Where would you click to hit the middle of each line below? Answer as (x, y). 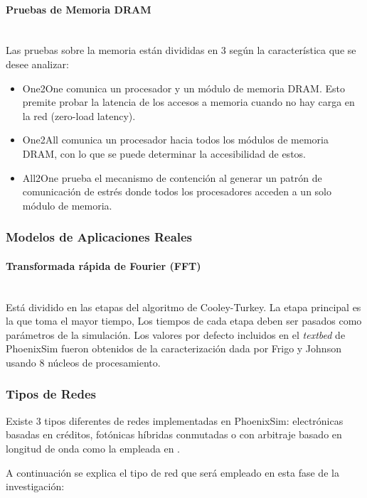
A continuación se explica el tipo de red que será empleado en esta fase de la (172, 472)
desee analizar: (37, 64)
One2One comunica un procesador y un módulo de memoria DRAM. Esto (183, 88)
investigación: (35, 486)
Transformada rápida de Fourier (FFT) (103, 265)
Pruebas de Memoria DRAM (79, 9)
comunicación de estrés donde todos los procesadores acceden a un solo (177, 191)
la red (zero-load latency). (79, 115)
